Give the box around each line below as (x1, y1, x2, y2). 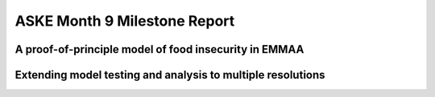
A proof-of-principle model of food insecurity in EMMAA (14, 42, 304, 56)
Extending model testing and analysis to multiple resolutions (14, 68, 325, 82)
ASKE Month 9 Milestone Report (14, 12, 235, 30)
